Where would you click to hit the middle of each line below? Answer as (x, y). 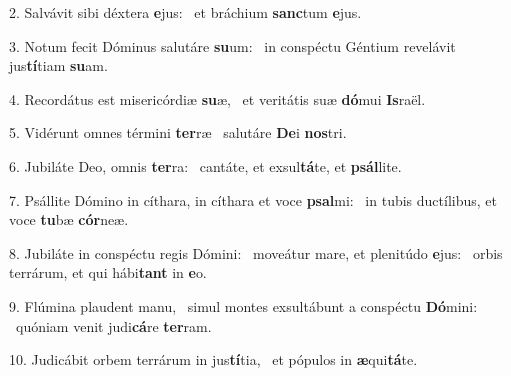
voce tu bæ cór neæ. (69, 219)
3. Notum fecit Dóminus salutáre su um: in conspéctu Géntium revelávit (232, 45)
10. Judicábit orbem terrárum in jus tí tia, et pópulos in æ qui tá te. (213, 359)
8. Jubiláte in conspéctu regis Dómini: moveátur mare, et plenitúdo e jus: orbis (256, 252)
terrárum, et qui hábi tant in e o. (108, 272)
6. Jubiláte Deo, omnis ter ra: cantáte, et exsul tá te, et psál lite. (205, 165)
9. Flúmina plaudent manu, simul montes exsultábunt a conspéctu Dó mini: (243, 305)
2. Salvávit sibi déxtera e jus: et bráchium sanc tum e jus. (185, 12)
